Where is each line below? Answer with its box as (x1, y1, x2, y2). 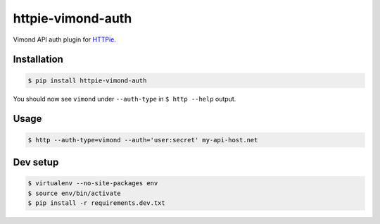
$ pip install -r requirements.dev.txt (27, 199, 165, 207)
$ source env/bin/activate (27, 189, 121, 197)
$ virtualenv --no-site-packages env (27, 180, 158, 187)
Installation (13, 54, 63, 66)
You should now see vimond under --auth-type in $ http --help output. (13, 94, 236, 103)
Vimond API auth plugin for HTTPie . (13, 35, 116, 44)
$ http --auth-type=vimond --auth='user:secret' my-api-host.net (27, 136, 258, 144)
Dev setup (13, 156, 59, 168)
